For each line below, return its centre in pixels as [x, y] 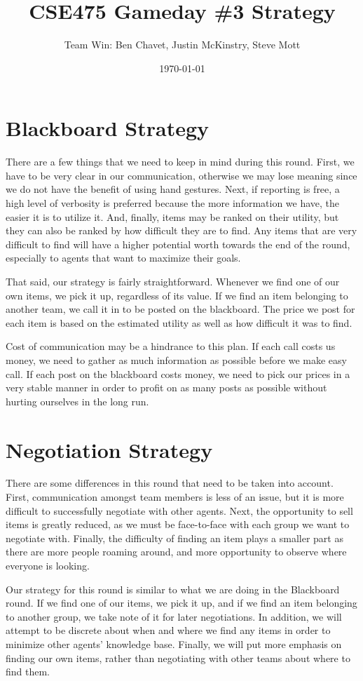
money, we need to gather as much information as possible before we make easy [176, 359]
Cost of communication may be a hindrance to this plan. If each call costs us [171, 346]
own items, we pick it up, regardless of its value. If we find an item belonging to [177, 295]
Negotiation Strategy [109, 449]
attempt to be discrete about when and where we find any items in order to [168, 630]
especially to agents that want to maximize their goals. [123, 258]
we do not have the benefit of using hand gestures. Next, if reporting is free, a [173, 189]
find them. [28, 672]
